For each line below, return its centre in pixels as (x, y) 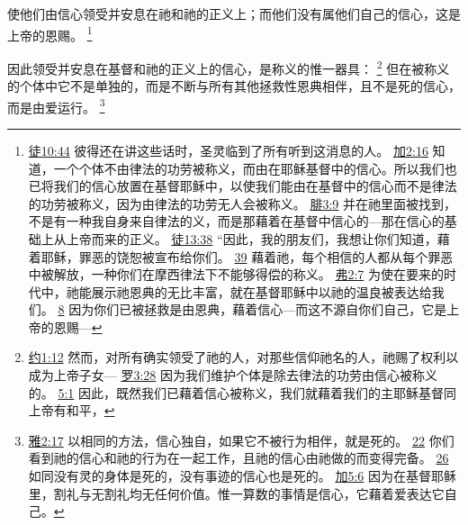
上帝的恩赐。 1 (50, 33)
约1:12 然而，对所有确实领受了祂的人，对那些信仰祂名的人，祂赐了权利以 (243, 357)
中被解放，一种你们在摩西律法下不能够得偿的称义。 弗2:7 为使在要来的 (236, 274)
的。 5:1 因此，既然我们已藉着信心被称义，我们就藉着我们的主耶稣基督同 (243, 392)
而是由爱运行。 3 (56, 105)
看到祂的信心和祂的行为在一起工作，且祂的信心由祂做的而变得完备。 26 (238, 458)
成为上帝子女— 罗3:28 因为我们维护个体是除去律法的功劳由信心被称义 (233, 375)
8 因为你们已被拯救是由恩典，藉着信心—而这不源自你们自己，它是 (252, 309)
